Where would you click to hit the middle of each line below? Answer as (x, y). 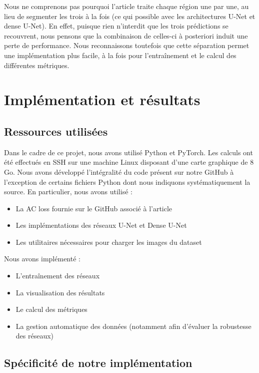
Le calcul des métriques (51, 309)
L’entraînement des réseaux (58, 276)
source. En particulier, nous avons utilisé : (68, 192)
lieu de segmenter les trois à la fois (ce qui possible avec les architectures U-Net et (130, 16)
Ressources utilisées (56, 131)
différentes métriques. (37, 65)
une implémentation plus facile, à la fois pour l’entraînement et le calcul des (120, 55)
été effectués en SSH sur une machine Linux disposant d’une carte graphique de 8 (129, 162)
